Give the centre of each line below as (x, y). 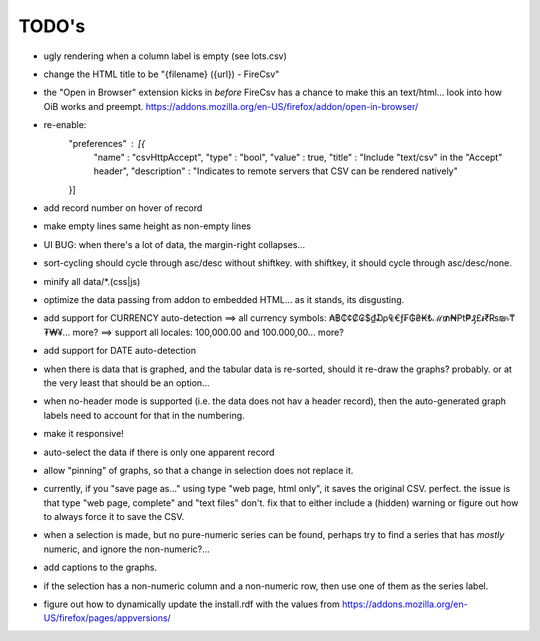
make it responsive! (83, 434)
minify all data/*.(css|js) (92, 281)
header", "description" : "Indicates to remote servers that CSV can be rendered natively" (276, 171)
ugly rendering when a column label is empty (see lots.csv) (165, 56)
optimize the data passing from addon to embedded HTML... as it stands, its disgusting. (224, 300)
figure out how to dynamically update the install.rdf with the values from (191, 604)
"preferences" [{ (106, 143)
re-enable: (65, 125)
